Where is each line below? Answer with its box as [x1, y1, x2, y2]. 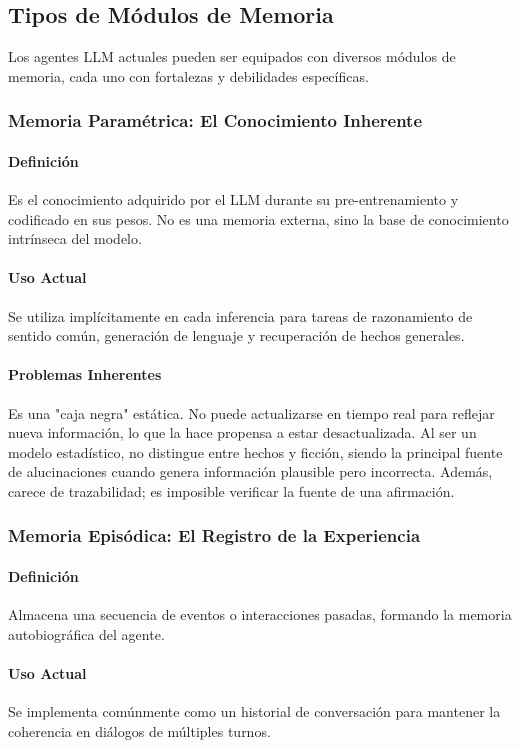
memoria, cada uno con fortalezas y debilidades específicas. [8, 65, 369, 86]
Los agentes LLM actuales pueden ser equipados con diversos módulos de [8, 46, 456, 67]
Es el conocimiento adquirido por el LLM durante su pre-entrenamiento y [8, 189, 459, 210]
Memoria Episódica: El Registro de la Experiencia [8, 523, 421, 548]
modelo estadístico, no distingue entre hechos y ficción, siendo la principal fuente [8, 441, 503, 462]
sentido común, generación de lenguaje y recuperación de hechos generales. [8, 325, 465, 346]
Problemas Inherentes [8, 364, 162, 385]
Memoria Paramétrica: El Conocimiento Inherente [8, 108, 423, 133]
